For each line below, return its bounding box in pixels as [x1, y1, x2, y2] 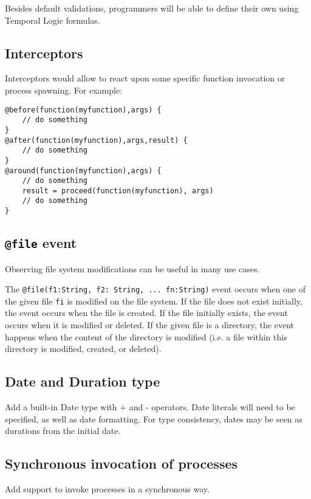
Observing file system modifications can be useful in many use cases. [5, 262, 260, 275]
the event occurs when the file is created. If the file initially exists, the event [5, 306, 288, 319]
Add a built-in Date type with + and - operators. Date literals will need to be [5, 401, 295, 413]
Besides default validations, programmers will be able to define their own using [5, 2, 299, 14]
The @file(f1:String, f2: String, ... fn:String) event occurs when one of [5, 283, 306, 295]
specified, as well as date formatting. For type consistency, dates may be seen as [5, 412, 302, 425]
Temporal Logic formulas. [5, 13, 100, 26]
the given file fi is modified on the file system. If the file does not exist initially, [5, 294, 302, 307]
